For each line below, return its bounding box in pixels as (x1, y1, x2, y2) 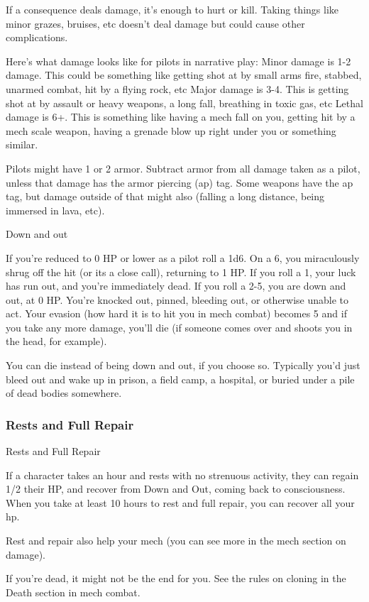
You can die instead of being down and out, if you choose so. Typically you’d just (6, 358, 360, 373)
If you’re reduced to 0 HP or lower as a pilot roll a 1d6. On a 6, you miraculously (6, 250, 360, 265)
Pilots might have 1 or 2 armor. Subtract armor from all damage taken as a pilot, (6, 160, 360, 175)
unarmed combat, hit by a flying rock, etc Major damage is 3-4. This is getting (6, 81, 349, 96)
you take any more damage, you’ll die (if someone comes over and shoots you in (6, 319, 353, 334)
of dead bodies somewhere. (6, 385, 122, 400)
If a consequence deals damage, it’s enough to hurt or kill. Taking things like (6, 2, 338, 16)
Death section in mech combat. (6, 584, 141, 599)
